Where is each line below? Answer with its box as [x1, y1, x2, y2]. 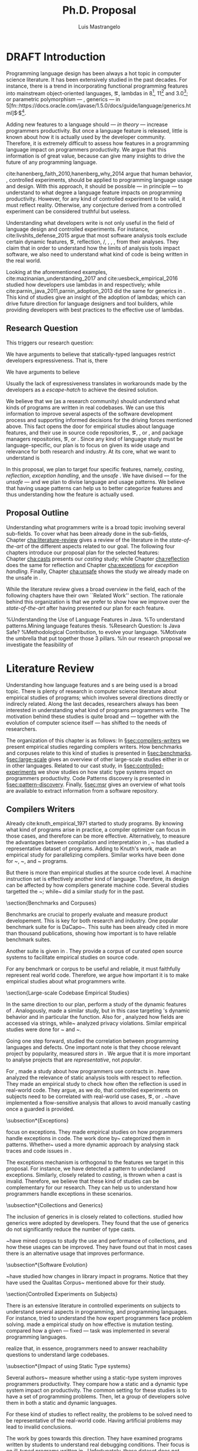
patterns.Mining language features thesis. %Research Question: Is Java [6, 622, 180, 629]
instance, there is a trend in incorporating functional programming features [6, 82, 188, 89]
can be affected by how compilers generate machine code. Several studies [6, 881, 189, 889]
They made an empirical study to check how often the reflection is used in [6, 1080, 187, 1088]
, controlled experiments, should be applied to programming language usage [6, 176, 193, 184]
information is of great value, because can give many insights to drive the [6, 152, 185, 159]
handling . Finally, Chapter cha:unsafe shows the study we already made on [6, 568, 189, 575]
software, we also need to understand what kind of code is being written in [6, 251, 189, 258]
